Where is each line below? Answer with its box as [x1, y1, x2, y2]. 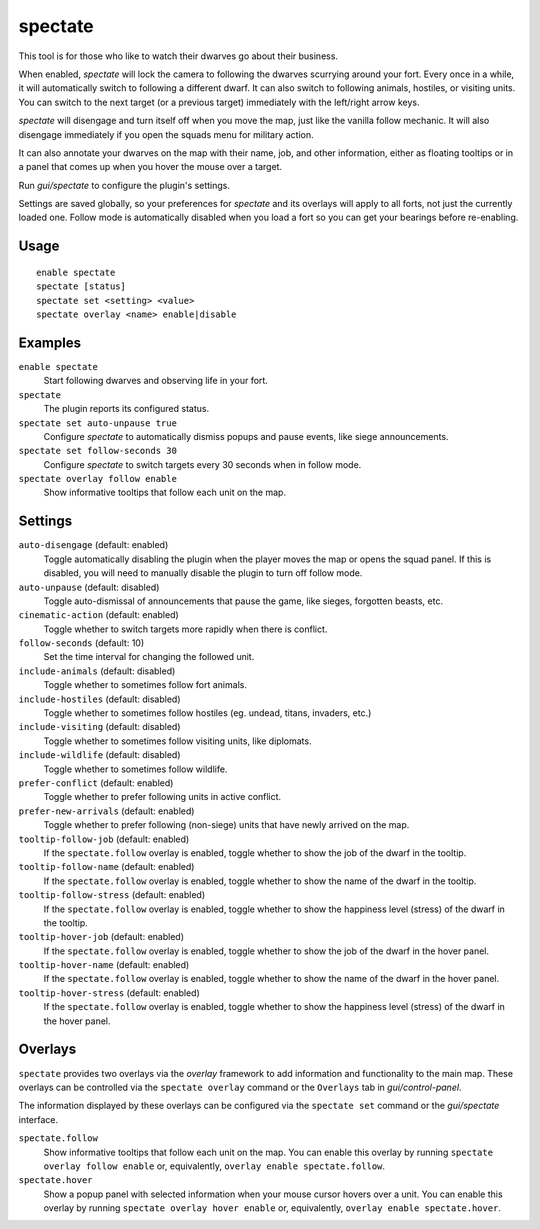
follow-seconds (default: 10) [18, 637, 145, 649]
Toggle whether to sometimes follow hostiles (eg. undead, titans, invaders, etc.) [43, 707, 372, 719]
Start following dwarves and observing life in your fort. [43, 375, 269, 387]
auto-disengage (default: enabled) [18, 539, 169, 551]
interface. [18, 1113, 59, 1125]
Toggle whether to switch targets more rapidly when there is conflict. [43, 623, 328, 635]
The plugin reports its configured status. [43, 403, 210, 415]
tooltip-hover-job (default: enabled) [18, 931, 185, 943]
